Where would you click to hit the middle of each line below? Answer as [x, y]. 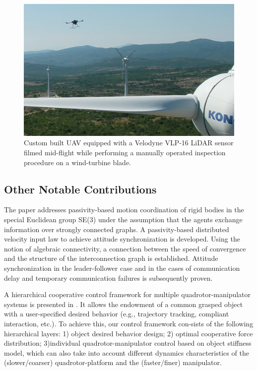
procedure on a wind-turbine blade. [77, 162]
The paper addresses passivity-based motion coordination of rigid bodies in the [124, 210]
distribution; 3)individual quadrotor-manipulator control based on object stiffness [128, 343]
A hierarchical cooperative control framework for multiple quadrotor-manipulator [128, 294]
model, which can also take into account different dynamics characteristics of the [127, 352]
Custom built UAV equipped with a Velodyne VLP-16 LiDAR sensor [129, 143]
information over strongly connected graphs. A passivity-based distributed [117, 229]
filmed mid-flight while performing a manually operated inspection [125, 153]
